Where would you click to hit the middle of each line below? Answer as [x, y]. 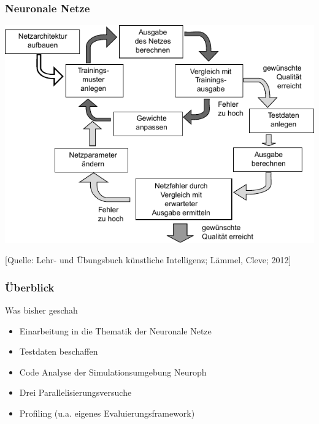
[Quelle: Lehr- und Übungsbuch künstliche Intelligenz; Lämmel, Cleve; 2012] [148, 260]
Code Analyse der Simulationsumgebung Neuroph [113, 372]
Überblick [30, 287]
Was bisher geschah [41, 310]
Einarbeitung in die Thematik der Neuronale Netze [115, 330]
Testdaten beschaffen [59, 351]
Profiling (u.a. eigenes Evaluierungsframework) [107, 413]
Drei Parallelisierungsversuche [75, 392]
